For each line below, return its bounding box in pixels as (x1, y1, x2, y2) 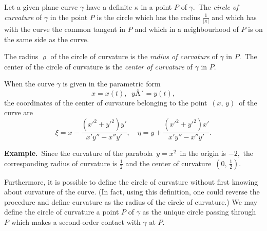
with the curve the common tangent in (4, 23, 126, 34)
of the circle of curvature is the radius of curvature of (50, 51, 218, 62)
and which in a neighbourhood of (135, 23, 239, 34)
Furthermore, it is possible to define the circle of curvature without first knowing (4, 176, 258, 187)
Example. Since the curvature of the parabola (4, 148, 153, 158)
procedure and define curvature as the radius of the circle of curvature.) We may (4, 196, 258, 207)
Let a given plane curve (4, 2, 78, 12)
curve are (4, 107, 33, 118)
